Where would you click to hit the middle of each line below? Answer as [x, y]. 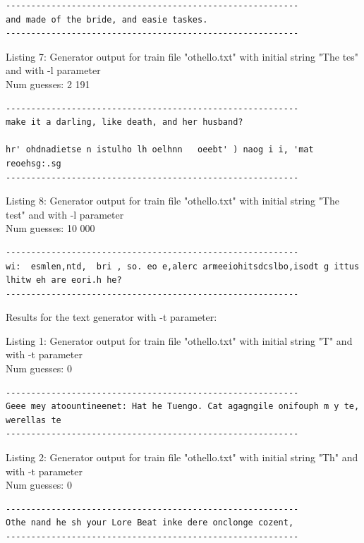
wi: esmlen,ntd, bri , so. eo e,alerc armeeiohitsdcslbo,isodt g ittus [183, 266]
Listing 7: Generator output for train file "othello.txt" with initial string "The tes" [182, 56]
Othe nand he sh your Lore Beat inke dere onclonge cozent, [150, 523]
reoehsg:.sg [34, 163]
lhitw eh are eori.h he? [64, 280]
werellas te [34, 420]
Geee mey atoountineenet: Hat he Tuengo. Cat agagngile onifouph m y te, [183, 407]
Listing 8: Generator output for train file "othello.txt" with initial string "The [172, 201]
